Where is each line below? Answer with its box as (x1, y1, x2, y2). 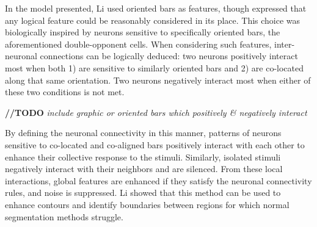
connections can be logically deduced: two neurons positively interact (40, 49, 298, 62)
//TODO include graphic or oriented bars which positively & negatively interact (5, 106, 307, 118)
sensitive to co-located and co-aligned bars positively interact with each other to (5, 138, 305, 151)
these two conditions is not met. (5, 85, 125, 98)
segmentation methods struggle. (5, 210, 123, 223)
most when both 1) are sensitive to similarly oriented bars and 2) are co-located (5, 61, 304, 74)
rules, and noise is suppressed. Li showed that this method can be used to (5, 186, 281, 199)
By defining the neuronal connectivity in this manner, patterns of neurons (5, 126, 282, 139)
